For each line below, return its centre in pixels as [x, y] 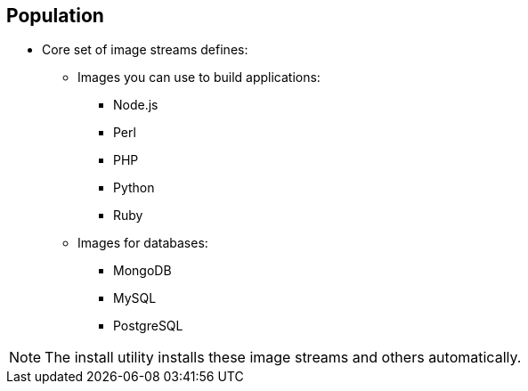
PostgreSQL [148, 326]
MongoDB [142, 271]
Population [55, 16]
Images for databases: [143, 243]
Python [134, 188]
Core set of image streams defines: [145, 50]
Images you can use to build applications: [199, 77]
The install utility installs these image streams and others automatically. [283, 358]
